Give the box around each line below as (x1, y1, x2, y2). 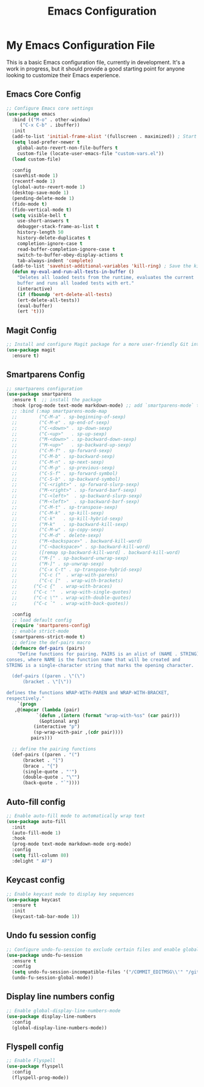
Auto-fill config (6, 796, 66, 807)
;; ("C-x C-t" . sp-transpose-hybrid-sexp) (12, 567, 143, 573)
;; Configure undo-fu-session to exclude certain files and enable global (6, 947, 200, 953)
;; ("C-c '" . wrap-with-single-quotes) (12, 589, 132, 595)
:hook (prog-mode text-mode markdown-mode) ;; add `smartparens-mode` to (12, 402, 202, 409)
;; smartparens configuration (6, 385, 83, 392)
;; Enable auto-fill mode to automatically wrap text (6, 813, 146, 819)
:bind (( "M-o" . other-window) (12, 117, 91, 123)
